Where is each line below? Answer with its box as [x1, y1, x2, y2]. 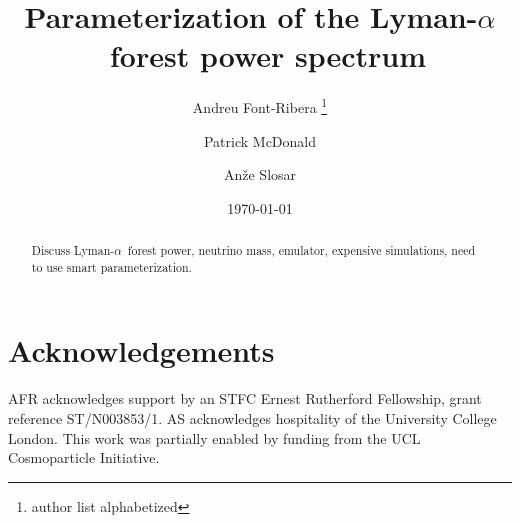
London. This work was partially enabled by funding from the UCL [8, 427, 421, 448]
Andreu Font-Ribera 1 [192, 94, 328, 117]
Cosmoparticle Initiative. [8, 447, 160, 468]
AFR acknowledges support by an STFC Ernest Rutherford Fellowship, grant [8, 388, 482, 409]
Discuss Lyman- [31, 242, 115, 259]
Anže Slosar [223, 164, 297, 185]
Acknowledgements [8, 330, 275, 371]
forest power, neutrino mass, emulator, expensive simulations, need [127, 242, 476, 259]
